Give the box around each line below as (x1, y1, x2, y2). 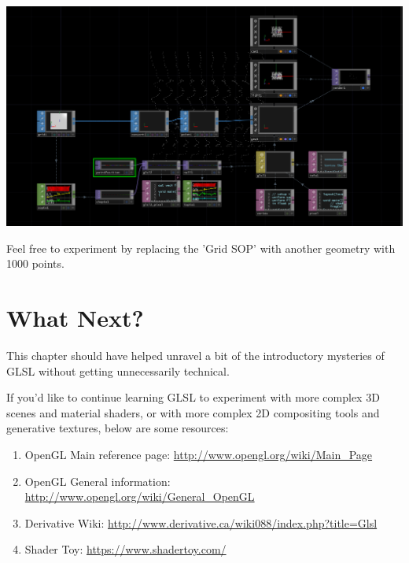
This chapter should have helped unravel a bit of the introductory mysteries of (6, 346, 385, 363)
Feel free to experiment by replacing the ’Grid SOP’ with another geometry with (6, 239, 396, 256)
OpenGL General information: (24, 472, 171, 489)
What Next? (6, 302, 144, 334)
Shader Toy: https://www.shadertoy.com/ (24, 541, 227, 557)
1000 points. (6, 255, 64, 272)
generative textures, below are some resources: (6, 420, 229, 436)
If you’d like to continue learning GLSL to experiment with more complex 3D (6, 389, 380, 406)
